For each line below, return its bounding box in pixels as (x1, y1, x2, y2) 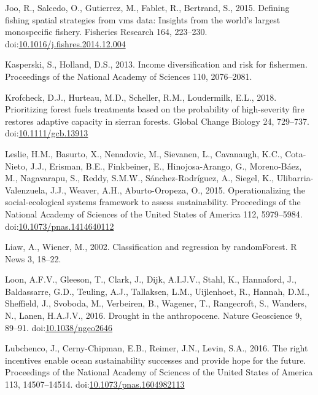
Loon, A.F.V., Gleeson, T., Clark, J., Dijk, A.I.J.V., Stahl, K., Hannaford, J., (5, 273, 297, 286)
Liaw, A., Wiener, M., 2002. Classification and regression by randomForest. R (5, 240, 297, 253)
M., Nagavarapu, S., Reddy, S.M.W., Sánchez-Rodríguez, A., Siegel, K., (5, 171, 274, 184)
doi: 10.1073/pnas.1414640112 (5, 219, 114, 232)
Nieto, (5, 159, 28, 172)
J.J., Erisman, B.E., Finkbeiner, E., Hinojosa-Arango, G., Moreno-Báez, (30, 159, 302, 172)
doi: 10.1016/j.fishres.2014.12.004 (5, 37, 126, 50)
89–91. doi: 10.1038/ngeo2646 (5, 321, 113, 334)
